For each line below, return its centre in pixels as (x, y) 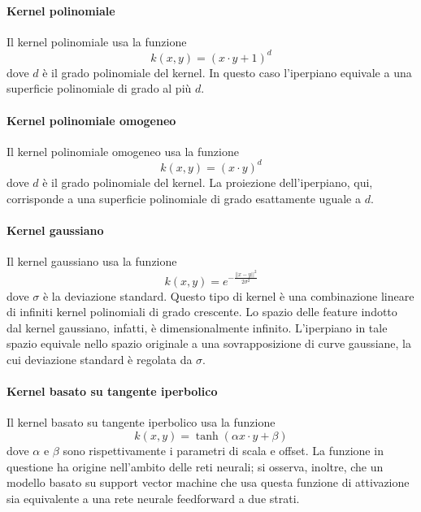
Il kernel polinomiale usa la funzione (97, 41)
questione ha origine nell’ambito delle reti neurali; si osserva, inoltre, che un (195, 466)
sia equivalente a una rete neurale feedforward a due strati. (153, 498)
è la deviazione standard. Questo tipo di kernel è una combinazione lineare (228, 295)
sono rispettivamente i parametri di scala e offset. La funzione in (223, 451)
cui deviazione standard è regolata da (100, 360)
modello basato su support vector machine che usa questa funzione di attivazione (208, 482)
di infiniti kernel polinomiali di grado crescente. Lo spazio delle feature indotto (202, 312)
